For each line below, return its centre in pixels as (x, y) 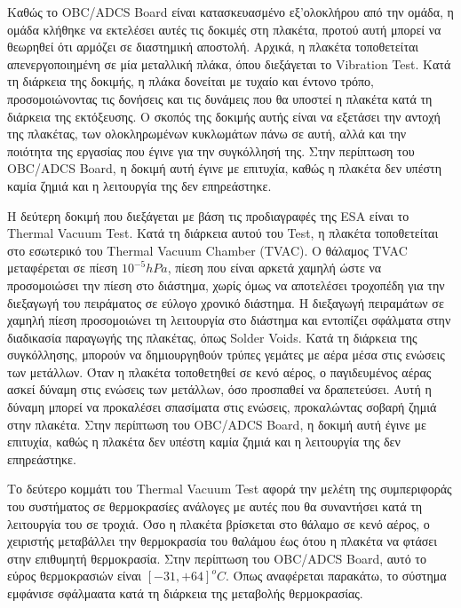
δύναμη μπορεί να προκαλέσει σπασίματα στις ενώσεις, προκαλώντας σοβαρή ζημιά (222, 407)
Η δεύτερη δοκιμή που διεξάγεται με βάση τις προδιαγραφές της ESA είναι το (208, 215)
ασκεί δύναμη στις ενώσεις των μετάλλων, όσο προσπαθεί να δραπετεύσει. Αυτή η (219, 389)
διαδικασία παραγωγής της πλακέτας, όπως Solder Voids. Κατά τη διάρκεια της (212, 337)
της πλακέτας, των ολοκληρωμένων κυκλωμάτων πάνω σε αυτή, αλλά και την (207, 134)
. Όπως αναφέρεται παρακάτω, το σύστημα (336, 576)
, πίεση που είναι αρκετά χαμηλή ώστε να (274, 268)
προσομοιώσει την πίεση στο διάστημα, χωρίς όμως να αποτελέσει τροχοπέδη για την (226, 284)
